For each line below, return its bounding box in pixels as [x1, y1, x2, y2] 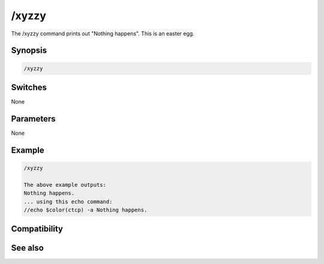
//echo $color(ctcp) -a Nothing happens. [23, 207, 148, 213]
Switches [11, 82, 47, 92]
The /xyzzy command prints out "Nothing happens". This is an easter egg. [11, 30, 194, 37]
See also [11, 243, 44, 253]
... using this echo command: [23, 198, 113, 205]
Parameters [11, 114, 56, 124]
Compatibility [11, 224, 63, 234]
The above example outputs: [23, 181, 106, 188]
